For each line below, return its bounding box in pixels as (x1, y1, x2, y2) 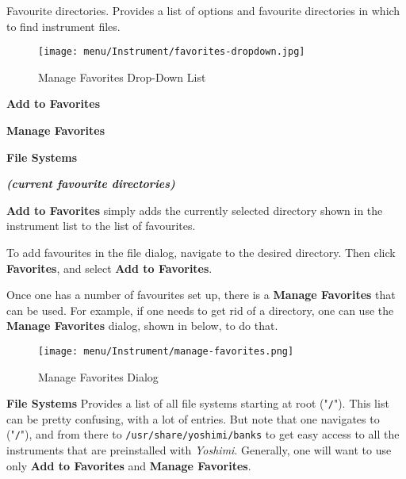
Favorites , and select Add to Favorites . (6, 259, 213, 276)
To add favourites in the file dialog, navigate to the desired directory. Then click (6, 244, 396, 260)
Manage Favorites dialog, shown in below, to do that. (6, 317, 278, 334)
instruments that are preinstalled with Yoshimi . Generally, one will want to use (6, 442, 392, 458)
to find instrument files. (6, 17, 121, 34)
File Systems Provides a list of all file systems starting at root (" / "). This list (6, 395, 389, 412)
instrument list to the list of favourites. (6, 217, 196, 234)
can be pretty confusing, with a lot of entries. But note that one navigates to (6, 410, 380, 427)
